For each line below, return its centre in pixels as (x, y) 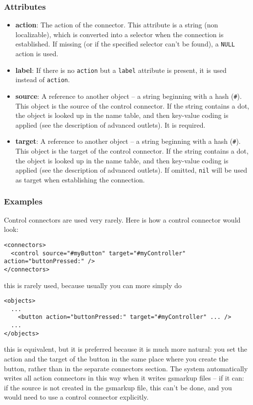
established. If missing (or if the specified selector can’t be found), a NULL (125, 44)
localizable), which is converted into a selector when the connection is (119, 34)
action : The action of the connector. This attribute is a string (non (117, 25)
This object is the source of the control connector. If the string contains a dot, (132, 105)
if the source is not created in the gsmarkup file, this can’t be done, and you (118, 387)
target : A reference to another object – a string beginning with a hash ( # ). (128, 141)
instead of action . (42, 79)
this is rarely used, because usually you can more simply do (93, 285)
